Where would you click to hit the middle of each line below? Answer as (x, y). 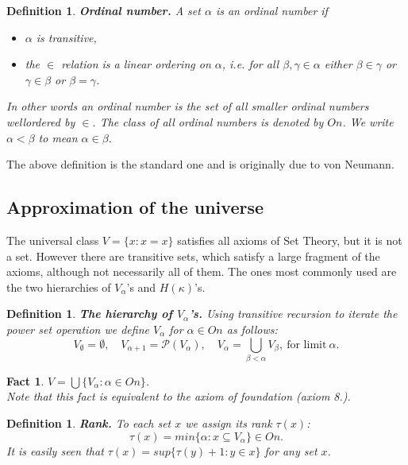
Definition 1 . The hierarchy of (90, 314)
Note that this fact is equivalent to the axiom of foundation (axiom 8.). (179, 396)
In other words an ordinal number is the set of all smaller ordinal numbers (188, 106)
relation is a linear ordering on (136, 64)
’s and (141, 287)
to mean (58, 137)
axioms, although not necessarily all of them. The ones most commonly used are (202, 271)
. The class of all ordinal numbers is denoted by (208, 121)
